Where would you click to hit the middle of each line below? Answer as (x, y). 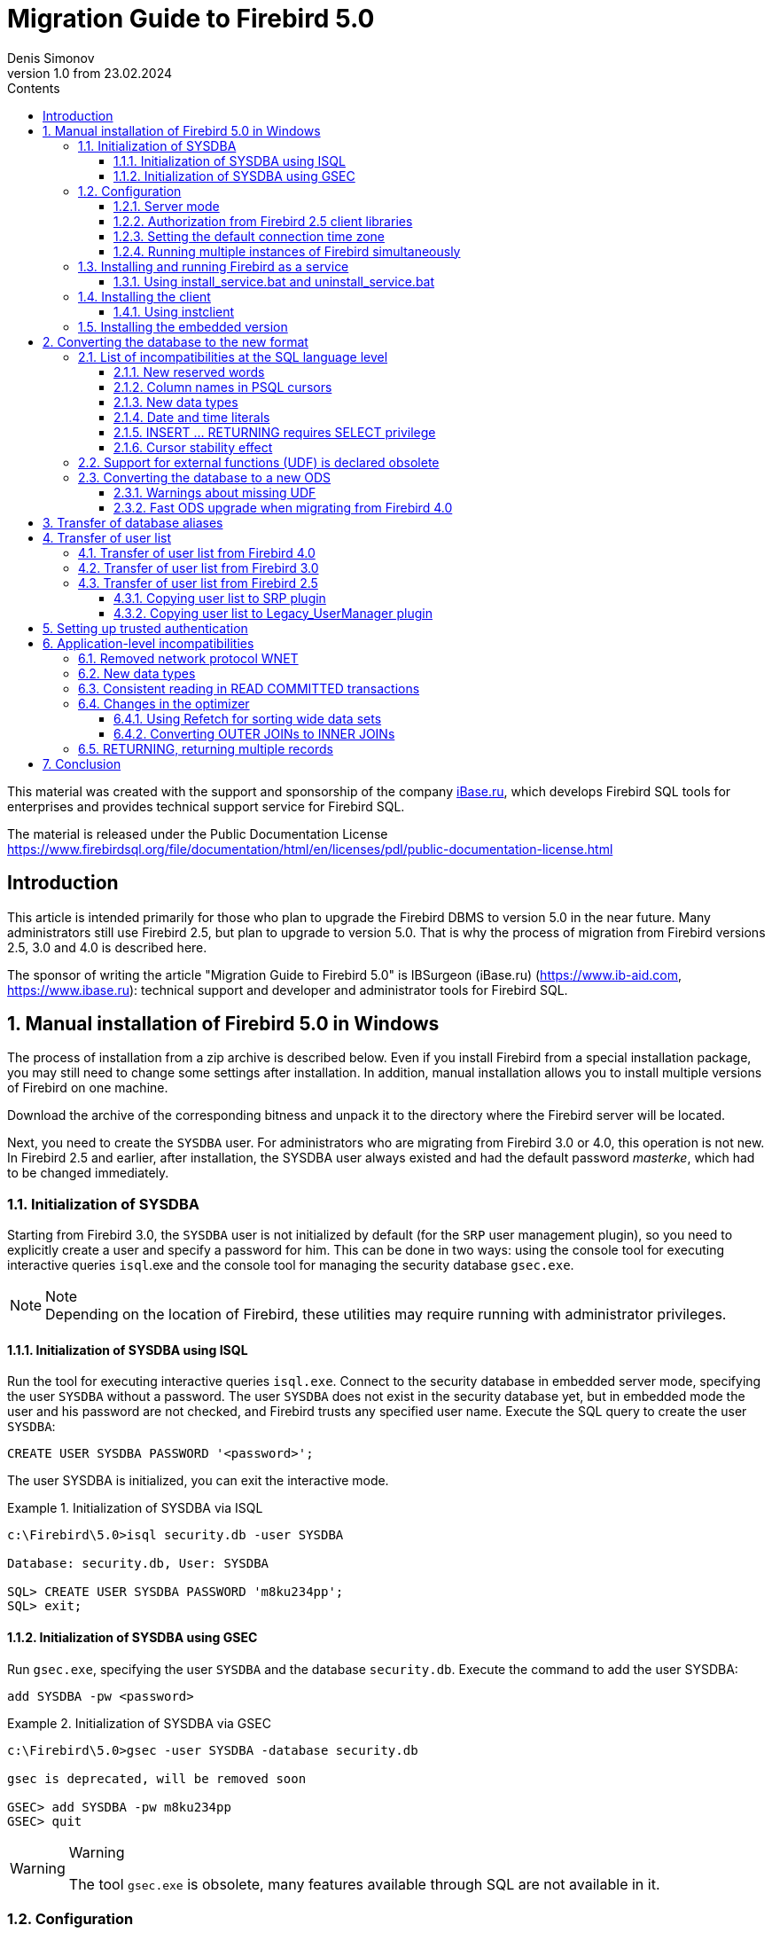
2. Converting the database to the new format (175, 341)
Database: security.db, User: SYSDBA (138, 1564)
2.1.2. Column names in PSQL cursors (223, 387)
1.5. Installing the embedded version (183, 326)
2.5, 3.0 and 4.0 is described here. (107, 947)
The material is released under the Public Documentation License (198, 833)
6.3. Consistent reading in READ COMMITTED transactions (249, 688)
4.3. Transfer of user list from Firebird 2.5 (198, 583)
